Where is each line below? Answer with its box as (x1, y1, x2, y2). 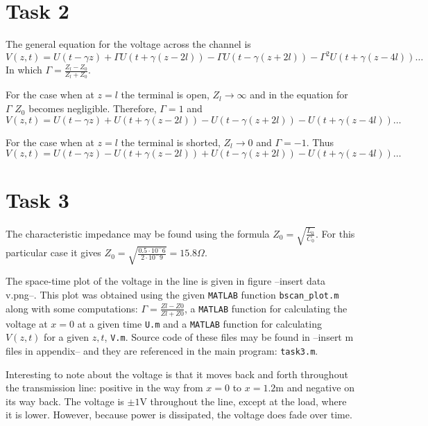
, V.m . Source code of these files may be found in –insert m (104, 330, 354, 344)
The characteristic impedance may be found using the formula (6, 226, 270, 240)
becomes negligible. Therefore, (28, 101, 157, 116)
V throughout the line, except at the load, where (139, 393, 347, 408)
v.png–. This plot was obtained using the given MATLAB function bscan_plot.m (6, 287, 339, 302)
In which (6, 62, 42, 77)
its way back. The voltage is (6, 393, 124, 408)
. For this (316, 226, 355, 240)
